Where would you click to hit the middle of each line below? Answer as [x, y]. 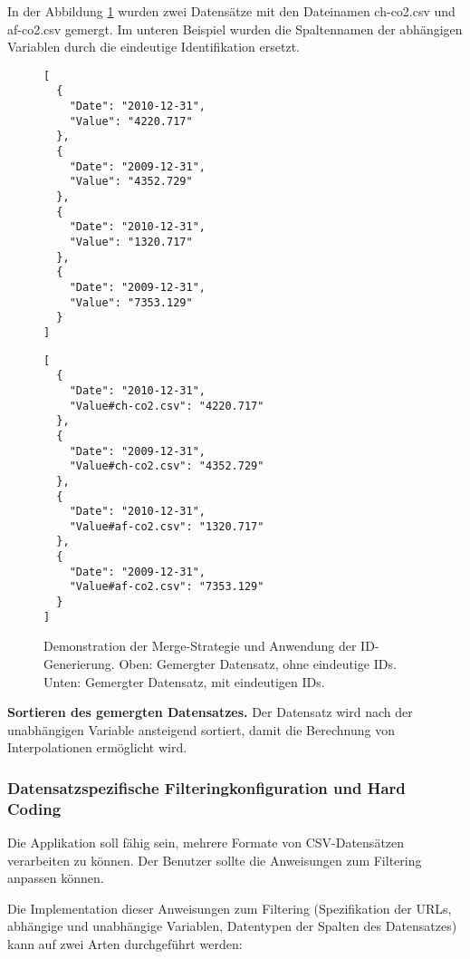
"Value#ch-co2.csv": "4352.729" [167, 466]
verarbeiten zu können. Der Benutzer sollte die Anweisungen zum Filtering [215, 860]
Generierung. [79, 664]
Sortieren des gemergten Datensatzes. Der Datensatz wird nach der [210, 712]
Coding [34, 808]
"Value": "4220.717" [131, 121]
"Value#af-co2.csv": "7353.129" [167, 587]
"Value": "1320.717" [131, 242]
